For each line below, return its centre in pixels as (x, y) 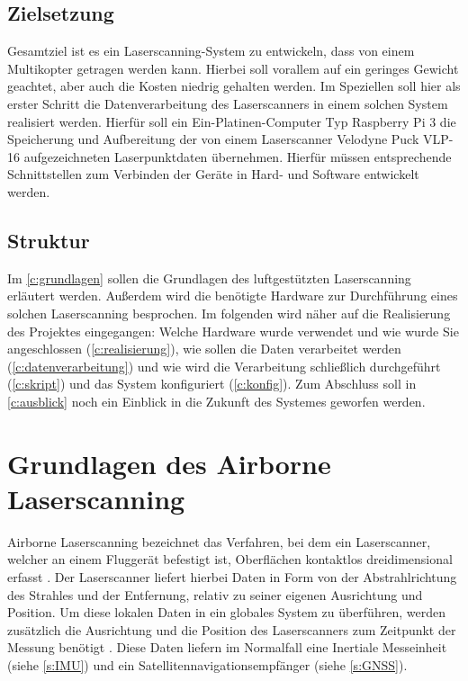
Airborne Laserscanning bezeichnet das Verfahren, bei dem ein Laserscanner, (219, 541)
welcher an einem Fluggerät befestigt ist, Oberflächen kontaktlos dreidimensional (230, 559)
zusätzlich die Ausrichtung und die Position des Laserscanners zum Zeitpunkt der (232, 629)
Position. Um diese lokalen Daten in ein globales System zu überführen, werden (226, 612)
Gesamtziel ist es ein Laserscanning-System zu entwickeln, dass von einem (211, 51)
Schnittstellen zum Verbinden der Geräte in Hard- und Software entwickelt (213, 174)
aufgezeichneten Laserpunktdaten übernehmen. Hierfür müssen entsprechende (238, 156)
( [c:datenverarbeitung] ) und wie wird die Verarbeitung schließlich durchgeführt (224, 366)
